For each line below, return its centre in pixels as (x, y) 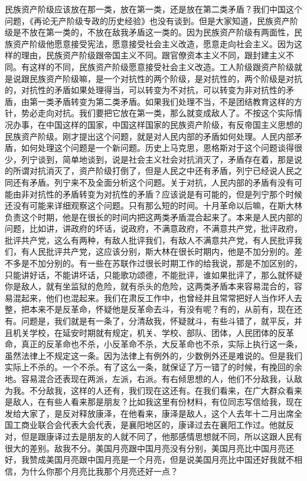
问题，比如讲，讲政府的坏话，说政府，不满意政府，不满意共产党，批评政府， (153, 228)
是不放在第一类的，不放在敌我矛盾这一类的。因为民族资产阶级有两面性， (153, 32)
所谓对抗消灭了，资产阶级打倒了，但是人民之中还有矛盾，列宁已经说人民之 (157, 171)
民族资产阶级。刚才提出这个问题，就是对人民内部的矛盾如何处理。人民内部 (149, 136)
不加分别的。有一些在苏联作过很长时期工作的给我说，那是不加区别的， (166, 263)
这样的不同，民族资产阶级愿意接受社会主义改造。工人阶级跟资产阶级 (161, 66)
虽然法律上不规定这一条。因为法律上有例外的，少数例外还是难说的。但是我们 (153, 355)
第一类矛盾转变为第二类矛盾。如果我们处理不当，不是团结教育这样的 (161, 101)
